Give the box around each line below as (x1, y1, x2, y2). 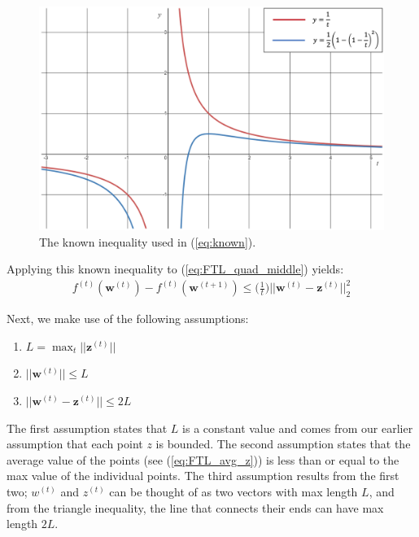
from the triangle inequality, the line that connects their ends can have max (7, 499, 384, 516)
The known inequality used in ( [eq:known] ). (39, 233, 256, 250)
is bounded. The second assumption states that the (155, 435, 411, 452)
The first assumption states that (7, 419, 168, 436)
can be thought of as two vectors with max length (109, 483, 358, 500)
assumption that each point (7, 435, 143, 452)
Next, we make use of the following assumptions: (7, 310, 249, 327)
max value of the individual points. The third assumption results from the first (7, 467, 399, 484)
